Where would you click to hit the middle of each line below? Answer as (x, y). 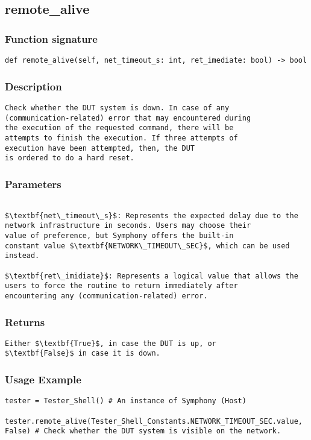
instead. (22, 256)
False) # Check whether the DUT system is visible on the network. (143, 431)
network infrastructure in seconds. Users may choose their (128, 226)
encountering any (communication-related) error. (106, 296)
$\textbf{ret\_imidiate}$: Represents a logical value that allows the (152, 276)
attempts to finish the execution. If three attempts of (121, 138)
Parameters (33, 184)
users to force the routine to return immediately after (121, 286)
